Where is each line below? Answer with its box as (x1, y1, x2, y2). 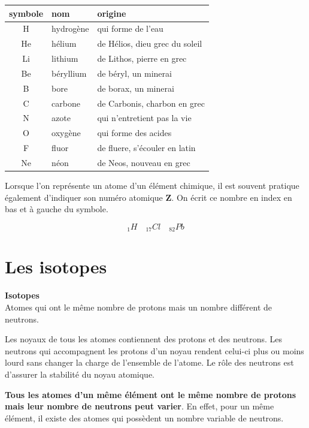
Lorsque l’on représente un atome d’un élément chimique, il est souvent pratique (5, 179, 299, 192)
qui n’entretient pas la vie (97, 111, 192, 124)
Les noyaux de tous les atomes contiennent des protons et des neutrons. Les (5, 333, 283, 345)
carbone (51, 97, 80, 109)
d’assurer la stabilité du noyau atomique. (5, 367, 154, 380)
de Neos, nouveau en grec (97, 156, 190, 168)
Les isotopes (5, 254, 107, 279)
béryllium (51, 67, 87, 79)
